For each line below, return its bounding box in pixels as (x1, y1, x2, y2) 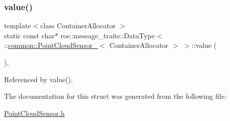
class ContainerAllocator (40, 20, 116, 31)
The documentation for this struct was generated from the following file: (4, 91, 226, 101)
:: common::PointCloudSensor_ (4, 40, 98, 50)
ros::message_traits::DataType (60, 30, 155, 40)
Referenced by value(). (4, 74, 73, 84)
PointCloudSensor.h (4, 107, 65, 118)
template (4, 20, 31, 31)
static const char (4, 30, 55, 40)
